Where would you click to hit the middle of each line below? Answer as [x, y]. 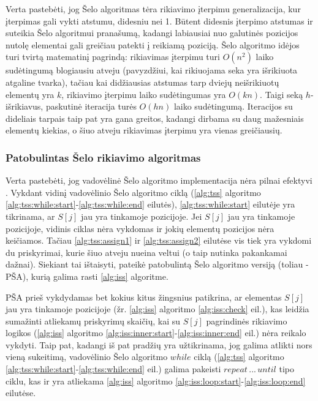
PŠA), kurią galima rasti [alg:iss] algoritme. [87, 276]
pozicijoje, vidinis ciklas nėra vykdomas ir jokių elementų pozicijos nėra [140, 228]
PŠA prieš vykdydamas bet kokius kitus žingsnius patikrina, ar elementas [144, 297]
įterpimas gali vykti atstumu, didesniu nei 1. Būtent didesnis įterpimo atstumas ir [159, 21]
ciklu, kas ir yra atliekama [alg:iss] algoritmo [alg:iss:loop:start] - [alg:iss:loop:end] [156, 380]
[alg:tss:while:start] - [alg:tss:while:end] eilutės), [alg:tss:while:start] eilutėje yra [150, 204]
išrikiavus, [25, 106]
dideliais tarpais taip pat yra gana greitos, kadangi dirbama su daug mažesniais [155, 118]
